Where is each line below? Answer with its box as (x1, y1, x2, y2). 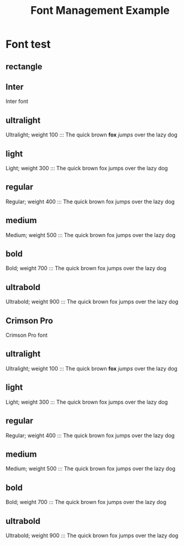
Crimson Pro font (5, 331, 48, 339)
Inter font (5, 97, 28, 105)
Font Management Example (30, 4, 170, 17)
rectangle (5, 61, 43, 72)
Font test (5, 37, 51, 51)
